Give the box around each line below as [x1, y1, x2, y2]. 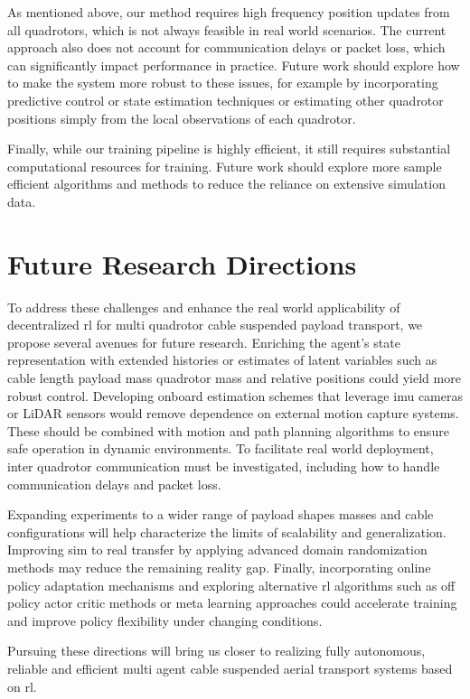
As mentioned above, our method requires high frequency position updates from [7, 3, 450, 21]
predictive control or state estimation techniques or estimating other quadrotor [7, 90, 444, 109]
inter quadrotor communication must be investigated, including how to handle [7, 457, 440, 475]
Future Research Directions [7, 245, 357, 282]
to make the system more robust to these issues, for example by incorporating [7, 73, 438, 92]
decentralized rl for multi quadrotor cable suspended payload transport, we [7, 315, 423, 334]
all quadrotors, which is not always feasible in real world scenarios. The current [7, 20, 446, 39]
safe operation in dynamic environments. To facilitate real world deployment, [7, 439, 434, 458]
